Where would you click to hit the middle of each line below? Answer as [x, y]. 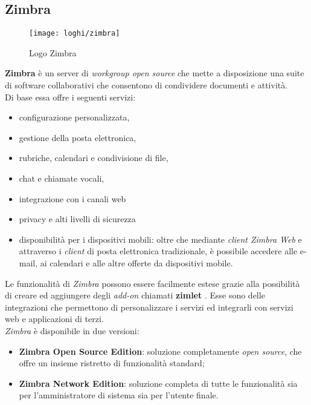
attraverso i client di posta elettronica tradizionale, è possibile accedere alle [158, 251]
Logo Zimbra [53, 52]
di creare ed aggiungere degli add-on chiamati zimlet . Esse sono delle [135, 295]
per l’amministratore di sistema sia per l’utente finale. [119, 395]
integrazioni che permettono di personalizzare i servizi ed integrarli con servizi [149, 307]
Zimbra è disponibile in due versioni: [72, 330]
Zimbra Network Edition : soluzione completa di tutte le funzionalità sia [158, 383]
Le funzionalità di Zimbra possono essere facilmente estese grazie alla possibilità [152, 283]
